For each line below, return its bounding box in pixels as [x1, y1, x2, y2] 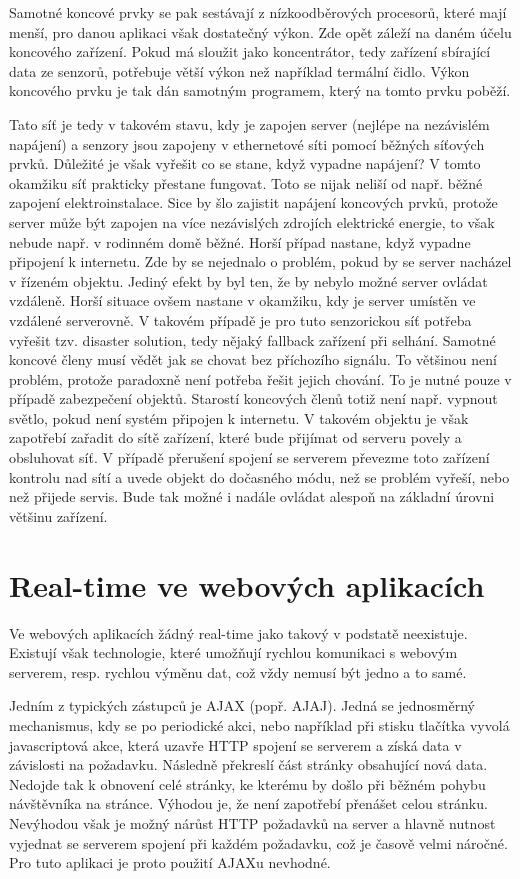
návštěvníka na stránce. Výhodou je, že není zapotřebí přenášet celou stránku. [9, 793, 488, 814]
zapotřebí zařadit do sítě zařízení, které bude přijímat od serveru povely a [9, 427, 462, 448]
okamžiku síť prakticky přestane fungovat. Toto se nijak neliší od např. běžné [9, 172, 483, 193]
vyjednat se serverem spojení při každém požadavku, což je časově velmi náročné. [9, 832, 508, 853]
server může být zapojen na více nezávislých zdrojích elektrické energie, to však [9, 211, 495, 232]
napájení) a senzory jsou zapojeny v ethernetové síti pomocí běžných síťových [9, 133, 485, 154]
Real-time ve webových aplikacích [9, 564, 485, 605]
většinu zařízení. [9, 505, 108, 526]
